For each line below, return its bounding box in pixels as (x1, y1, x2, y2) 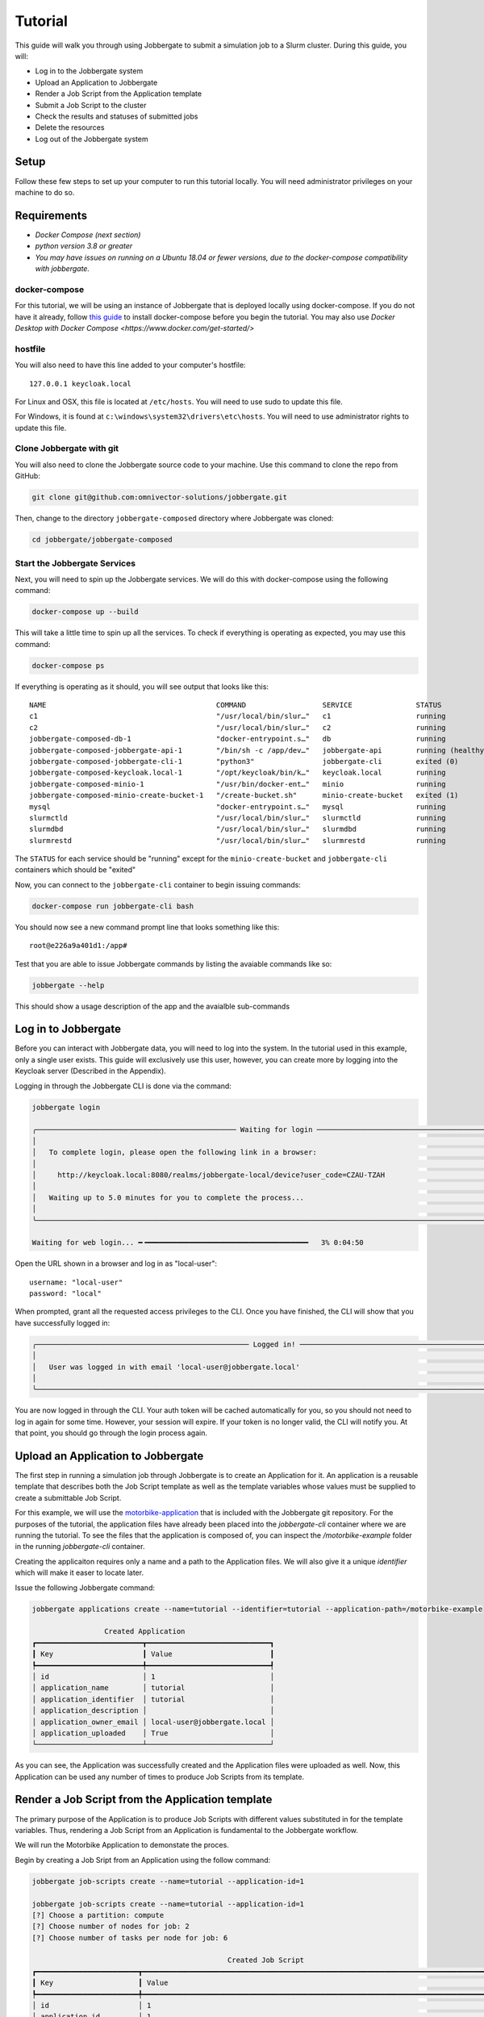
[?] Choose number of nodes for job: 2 (31, 1922, 190, 1931)
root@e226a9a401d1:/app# (29, 941, 127, 950)
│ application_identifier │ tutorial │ (31, 1694, 275, 1704)
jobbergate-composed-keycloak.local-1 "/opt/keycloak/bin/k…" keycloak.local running (29, 768, 447, 778)
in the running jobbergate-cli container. (15, 1542, 145, 1551)
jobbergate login (31, 1102, 101, 1112)
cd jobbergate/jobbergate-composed (31, 535, 173, 545)
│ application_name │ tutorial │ (31, 1683, 275, 1693)
